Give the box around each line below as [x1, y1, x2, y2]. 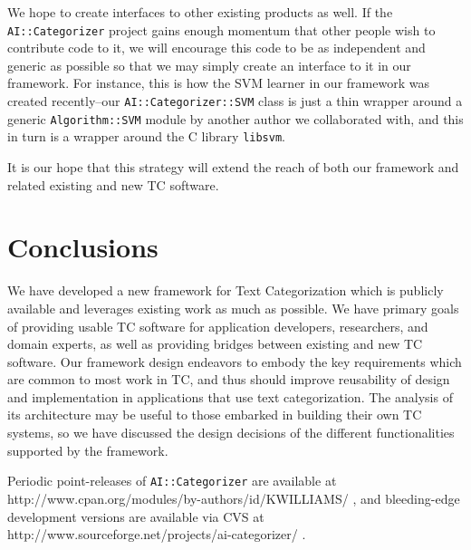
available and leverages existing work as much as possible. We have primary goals [7, 298, 459, 317]
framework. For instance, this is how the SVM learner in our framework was [7, 73, 429, 92]
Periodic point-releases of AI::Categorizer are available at [7, 471, 337, 490]
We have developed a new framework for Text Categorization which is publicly [7, 281, 444, 300]
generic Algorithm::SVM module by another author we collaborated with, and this [7, 109, 464, 128]
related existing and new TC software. [7, 175, 219, 194]
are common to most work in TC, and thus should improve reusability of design [7, 370, 450, 389]
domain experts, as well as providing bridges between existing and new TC [7, 334, 423, 353]
